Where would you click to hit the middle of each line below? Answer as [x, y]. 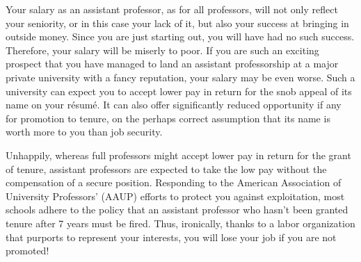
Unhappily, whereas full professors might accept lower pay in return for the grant [178, 155]
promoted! [27, 251]
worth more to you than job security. [84, 132]
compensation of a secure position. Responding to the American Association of [174, 182]
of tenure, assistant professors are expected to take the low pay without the [166, 169]
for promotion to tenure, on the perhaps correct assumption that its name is [168, 118]
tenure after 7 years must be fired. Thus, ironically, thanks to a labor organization [180, 223]
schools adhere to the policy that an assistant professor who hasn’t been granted [177, 210]
